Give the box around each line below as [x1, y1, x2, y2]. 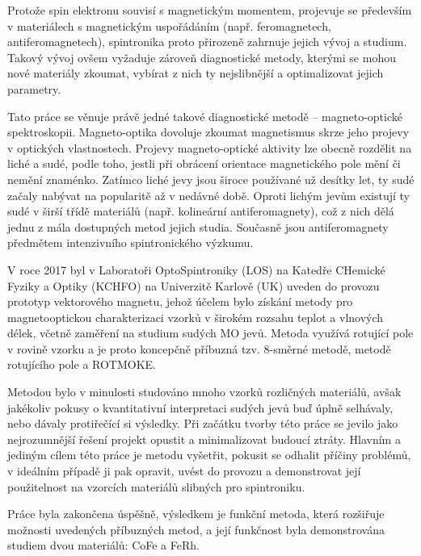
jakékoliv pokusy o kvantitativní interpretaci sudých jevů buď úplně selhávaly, [7, 399, 394, 416]
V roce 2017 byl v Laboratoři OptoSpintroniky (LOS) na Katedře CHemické [7, 261, 385, 278]
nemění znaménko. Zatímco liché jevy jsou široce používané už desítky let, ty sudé [7, 170, 415, 187]
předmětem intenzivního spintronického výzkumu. [7, 234, 254, 251]
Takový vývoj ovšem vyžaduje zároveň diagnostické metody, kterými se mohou [7, 48, 396, 65]
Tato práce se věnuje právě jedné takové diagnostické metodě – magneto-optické [7, 107, 402, 124]
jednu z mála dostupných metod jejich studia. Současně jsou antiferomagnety [7, 218, 389, 235]
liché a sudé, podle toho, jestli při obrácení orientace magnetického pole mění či [7, 155, 401, 172]
